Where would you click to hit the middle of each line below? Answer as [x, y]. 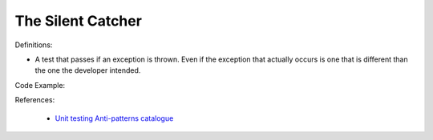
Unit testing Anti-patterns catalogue [114, 118]
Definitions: [34, 45]
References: [35, 100]
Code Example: [40, 85]
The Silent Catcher [78, 21]
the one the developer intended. [88, 70]
